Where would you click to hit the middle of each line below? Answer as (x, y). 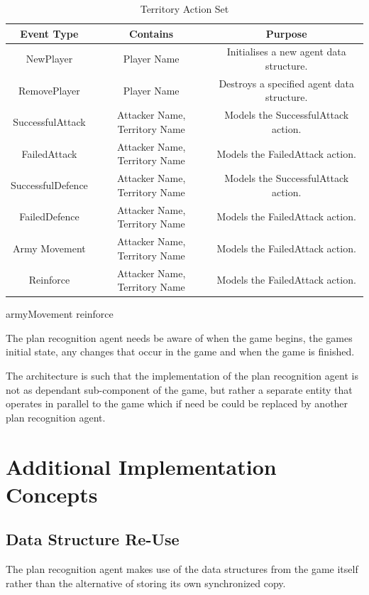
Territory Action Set (184, 9)
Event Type (49, 33)
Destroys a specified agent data (287, 83)
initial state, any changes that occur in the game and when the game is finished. (180, 352)
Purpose (286, 33)
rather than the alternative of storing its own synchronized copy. (146, 583)
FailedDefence (49, 216)
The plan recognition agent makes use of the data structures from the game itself (182, 569)
